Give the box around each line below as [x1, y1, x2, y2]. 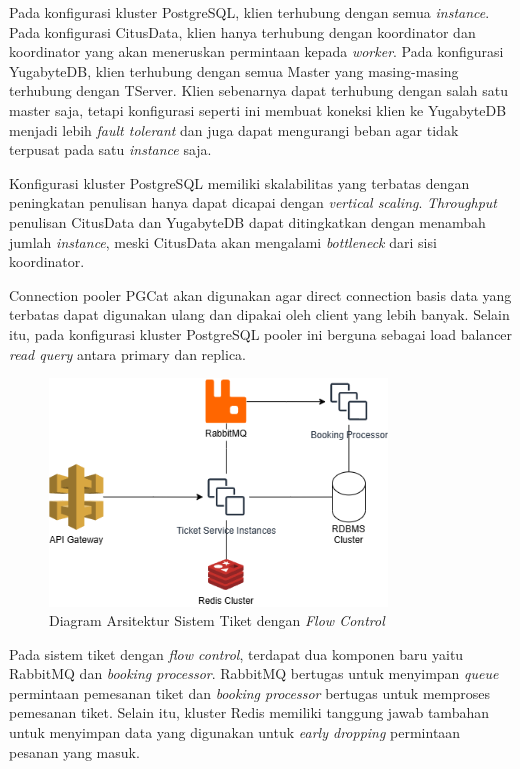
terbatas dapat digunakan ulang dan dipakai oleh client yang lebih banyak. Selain [9, 304, 510, 325]
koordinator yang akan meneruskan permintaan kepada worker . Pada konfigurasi [9, 41, 504, 62]
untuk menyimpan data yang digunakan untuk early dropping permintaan [9, 722, 461, 743]
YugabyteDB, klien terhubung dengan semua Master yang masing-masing [9, 60, 459, 81]
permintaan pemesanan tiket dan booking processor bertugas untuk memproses [9, 682, 490, 703]
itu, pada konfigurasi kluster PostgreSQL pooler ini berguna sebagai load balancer [9, 323, 513, 344]
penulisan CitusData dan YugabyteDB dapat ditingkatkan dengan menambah [9, 211, 486, 232]
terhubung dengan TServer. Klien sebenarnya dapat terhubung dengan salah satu [9, 80, 509, 101]
